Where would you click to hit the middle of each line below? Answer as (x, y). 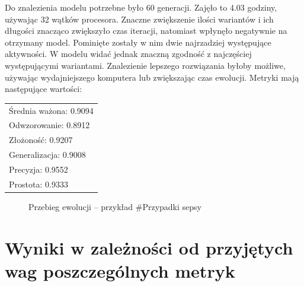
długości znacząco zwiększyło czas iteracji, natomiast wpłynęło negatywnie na (146, 31)
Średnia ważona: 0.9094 (51, 110)
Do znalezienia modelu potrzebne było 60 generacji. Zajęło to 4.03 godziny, (141, 7)
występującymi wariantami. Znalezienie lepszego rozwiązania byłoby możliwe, (145, 65)
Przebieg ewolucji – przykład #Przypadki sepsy (115, 206)
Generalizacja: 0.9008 (47, 155)
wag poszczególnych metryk (120, 270)
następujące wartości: (44, 89)
